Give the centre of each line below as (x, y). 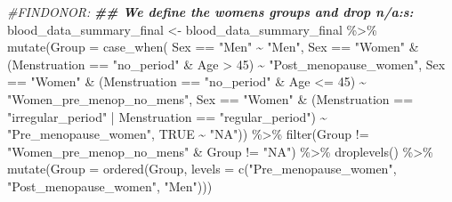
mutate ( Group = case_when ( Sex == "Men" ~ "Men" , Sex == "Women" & (213, 47)
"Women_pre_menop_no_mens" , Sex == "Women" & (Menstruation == (210, 98)
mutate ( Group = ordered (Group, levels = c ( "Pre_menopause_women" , (202, 169)
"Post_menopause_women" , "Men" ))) (110, 186)
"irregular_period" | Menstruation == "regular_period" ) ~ (167, 116)
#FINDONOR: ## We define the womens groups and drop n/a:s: (210, 12)
